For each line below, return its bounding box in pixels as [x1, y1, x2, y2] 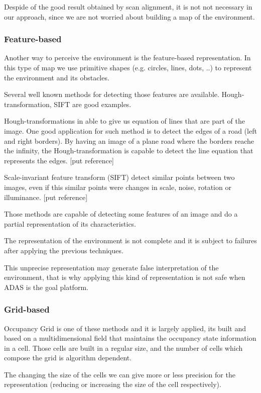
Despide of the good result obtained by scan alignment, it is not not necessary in [4, 2, 252, 12]
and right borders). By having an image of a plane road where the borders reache [4, 135, 254, 146]
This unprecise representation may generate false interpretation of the [4, 262, 219, 272]
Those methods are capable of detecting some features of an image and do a [4, 209, 238, 219]
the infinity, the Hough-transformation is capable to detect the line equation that [4, 145, 253, 156]
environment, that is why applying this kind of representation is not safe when [4, 272, 245, 282]
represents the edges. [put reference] [4, 155, 114, 165]
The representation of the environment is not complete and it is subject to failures [4, 235, 257, 246]
